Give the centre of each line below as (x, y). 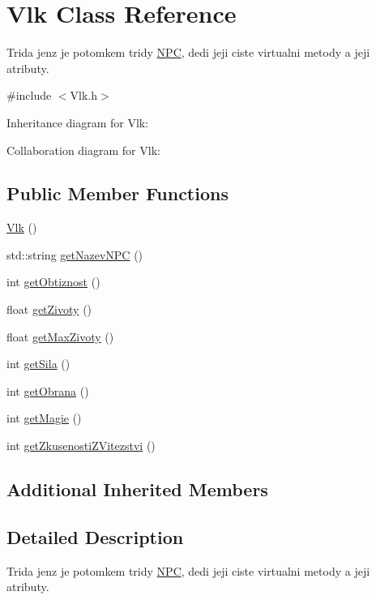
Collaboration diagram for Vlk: (83, 150)
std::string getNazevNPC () (75, 254)
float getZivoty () (49, 309)
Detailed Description (95, 536)
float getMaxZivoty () (60, 336)
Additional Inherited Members (137, 489)
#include (29, 95)
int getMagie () (44, 418)
